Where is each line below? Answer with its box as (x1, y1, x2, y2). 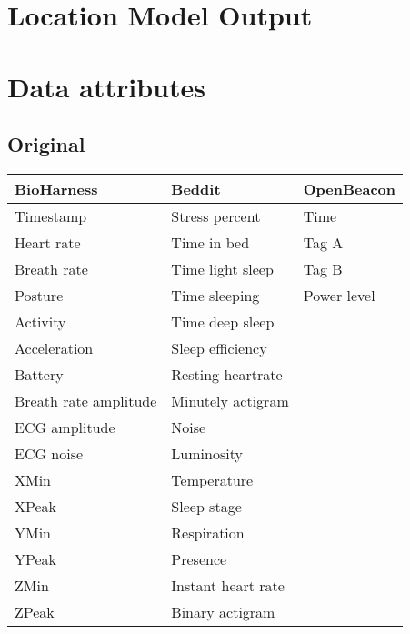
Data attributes (7, 67, 205, 105)
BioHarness (15, 177, 98, 199)
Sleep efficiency (171, 337, 267, 358)
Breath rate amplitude (15, 389, 157, 411)
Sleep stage (171, 495, 242, 517)
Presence (171, 548, 227, 569)
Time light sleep (171, 257, 274, 279)
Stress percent (171, 205, 261, 226)
